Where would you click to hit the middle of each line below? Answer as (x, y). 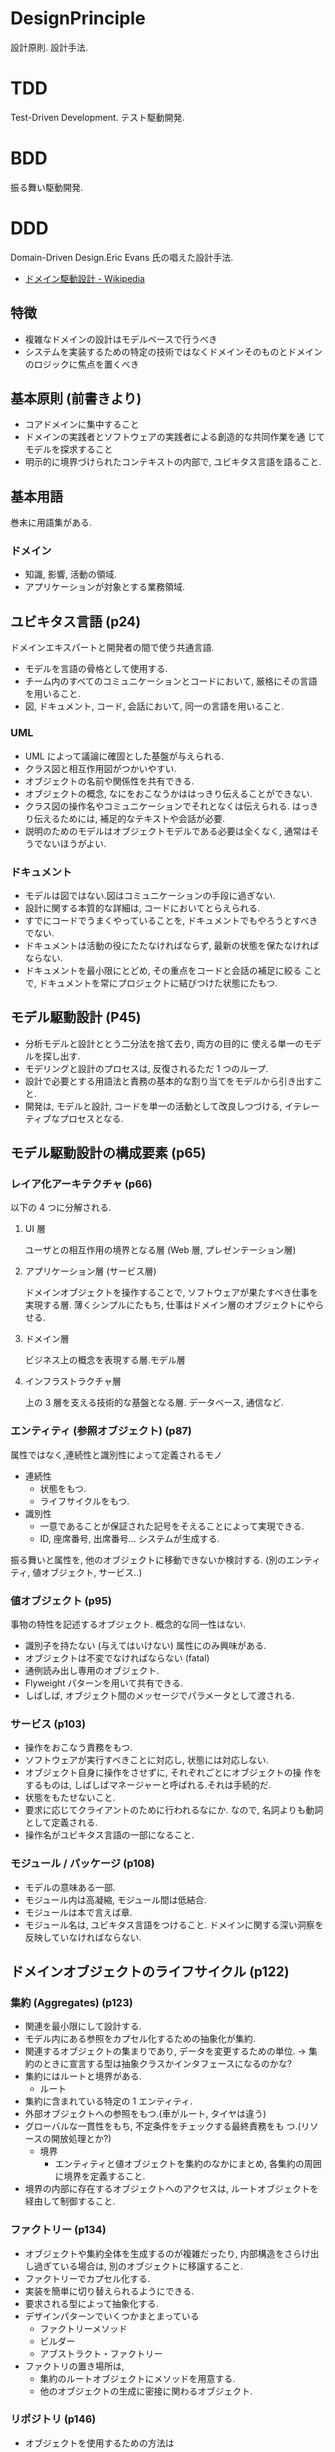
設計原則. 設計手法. (49, 47)
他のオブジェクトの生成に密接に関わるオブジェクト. (146, 2391)
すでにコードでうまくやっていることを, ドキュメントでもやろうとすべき (171, 920)
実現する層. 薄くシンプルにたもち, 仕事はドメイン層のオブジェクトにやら (174, 1305)
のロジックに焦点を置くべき (82, 364)
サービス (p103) (48, 1724)
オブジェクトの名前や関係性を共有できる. (109, 781)
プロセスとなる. (91, 1118)
